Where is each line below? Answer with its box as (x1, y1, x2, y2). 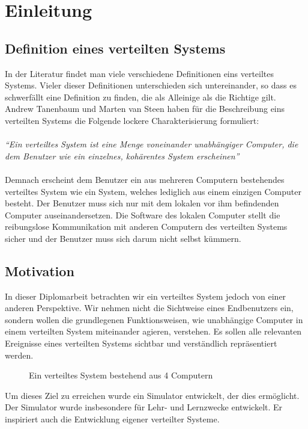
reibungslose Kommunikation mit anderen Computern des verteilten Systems (5, 220, 288, 233)
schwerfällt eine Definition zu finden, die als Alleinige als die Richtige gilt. (5, 90, 276, 103)
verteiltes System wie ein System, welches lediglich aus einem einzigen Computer (5, 185, 301, 197)
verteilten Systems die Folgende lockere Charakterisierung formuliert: (5, 114, 259, 126)
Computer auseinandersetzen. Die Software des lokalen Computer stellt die (5, 208, 280, 221)
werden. (5, 348, 34, 361)
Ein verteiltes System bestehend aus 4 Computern (29, 369, 213, 381)
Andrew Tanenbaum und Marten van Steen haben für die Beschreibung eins (5, 102, 285, 115)
